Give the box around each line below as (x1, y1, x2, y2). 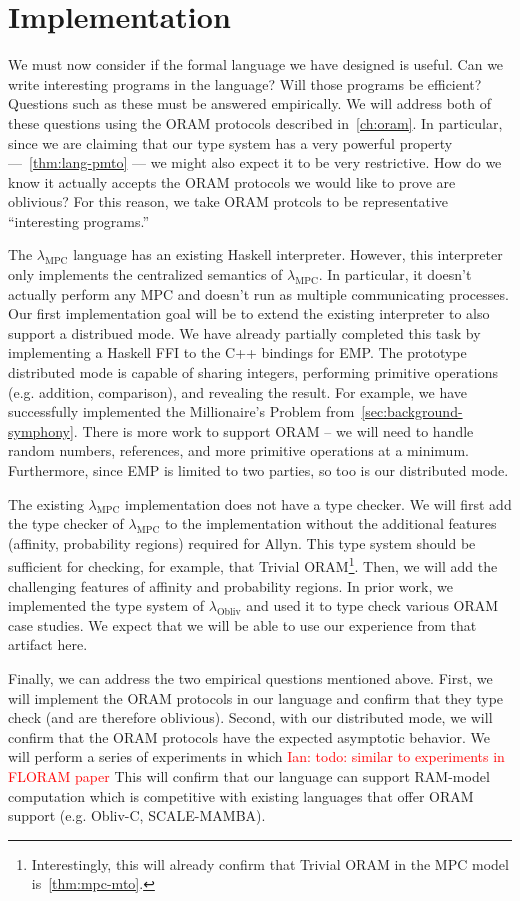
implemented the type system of (8, 595, 205, 616)
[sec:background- (361, 401, 463, 422)
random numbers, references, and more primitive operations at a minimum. (8, 440, 469, 461)
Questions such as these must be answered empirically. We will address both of (8, 93, 491, 114)
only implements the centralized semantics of (8, 264, 283, 285)
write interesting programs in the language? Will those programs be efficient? (8, 73, 482, 94)
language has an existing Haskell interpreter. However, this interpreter (73, 244, 503, 265)
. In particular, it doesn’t (318, 264, 472, 285)
